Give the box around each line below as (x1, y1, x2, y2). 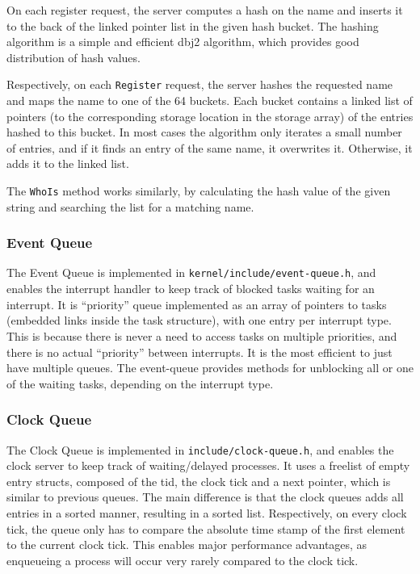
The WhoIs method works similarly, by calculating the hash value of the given (6, 182, 391, 199)
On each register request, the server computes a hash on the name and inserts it (6, 2, 403, 18)
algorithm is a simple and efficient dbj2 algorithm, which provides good (6, 33, 359, 50)
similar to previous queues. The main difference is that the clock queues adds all (6, 488, 404, 505)
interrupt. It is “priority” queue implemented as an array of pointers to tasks (6, 295, 387, 312)
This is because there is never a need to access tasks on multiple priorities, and (6, 327, 397, 344)
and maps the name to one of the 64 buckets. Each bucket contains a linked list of (6, 92, 413, 109)
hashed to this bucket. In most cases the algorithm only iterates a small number (6, 124, 402, 140)
